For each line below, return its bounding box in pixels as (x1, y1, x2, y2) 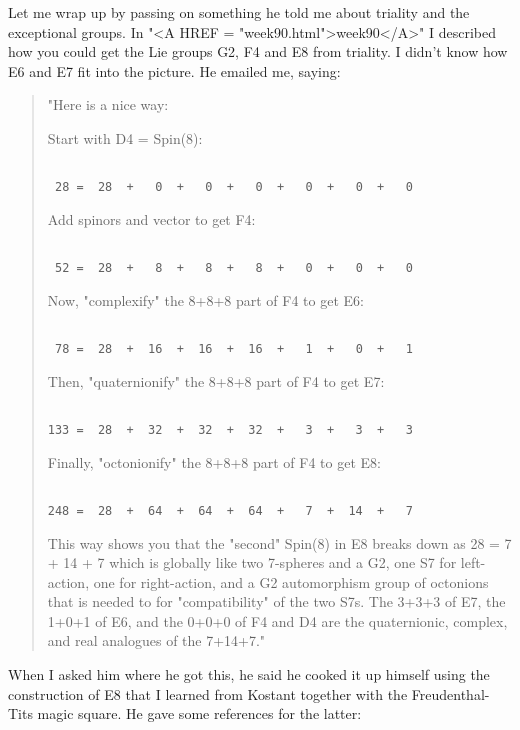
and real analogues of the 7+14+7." (47, 630, 266, 651)
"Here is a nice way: (47, 94, 169, 115)
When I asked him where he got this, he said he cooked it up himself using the (8, 664, 490, 685)
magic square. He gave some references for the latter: (37, 703, 362, 724)
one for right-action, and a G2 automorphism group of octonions (93, 571, 489, 592)
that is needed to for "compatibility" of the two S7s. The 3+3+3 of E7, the (47, 591, 506, 612)
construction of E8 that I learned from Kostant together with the (8, 683, 408, 704)
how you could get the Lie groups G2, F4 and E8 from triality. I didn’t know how (8, 41, 508, 62)
